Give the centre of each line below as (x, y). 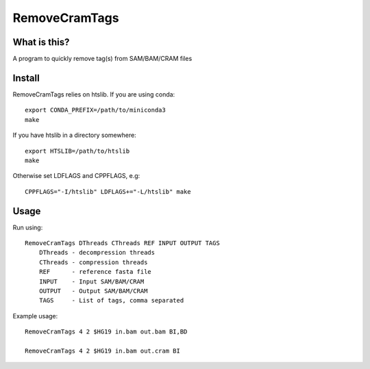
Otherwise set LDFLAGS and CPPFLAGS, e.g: (76, 176)
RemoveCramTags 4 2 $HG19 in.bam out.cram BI (103, 351)
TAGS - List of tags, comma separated (111, 301)
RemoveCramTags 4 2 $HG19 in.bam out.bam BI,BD (106, 332)
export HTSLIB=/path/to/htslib (77, 151)
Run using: (28, 227)
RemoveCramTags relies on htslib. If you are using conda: (94, 94)
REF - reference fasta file (95, 272)
